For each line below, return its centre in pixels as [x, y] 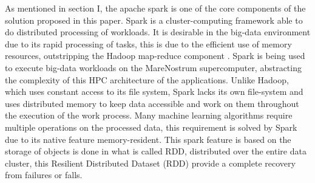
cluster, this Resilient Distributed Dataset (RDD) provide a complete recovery [150, 163]
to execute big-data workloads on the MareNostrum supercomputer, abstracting [153, 67]
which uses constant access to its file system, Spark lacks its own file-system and [154, 91]
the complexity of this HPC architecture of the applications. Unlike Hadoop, [147, 79]
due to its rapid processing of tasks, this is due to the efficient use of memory [148, 43]
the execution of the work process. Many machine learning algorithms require [149, 115]
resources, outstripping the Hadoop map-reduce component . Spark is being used [155, 56]
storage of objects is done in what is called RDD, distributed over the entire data [156, 151]
